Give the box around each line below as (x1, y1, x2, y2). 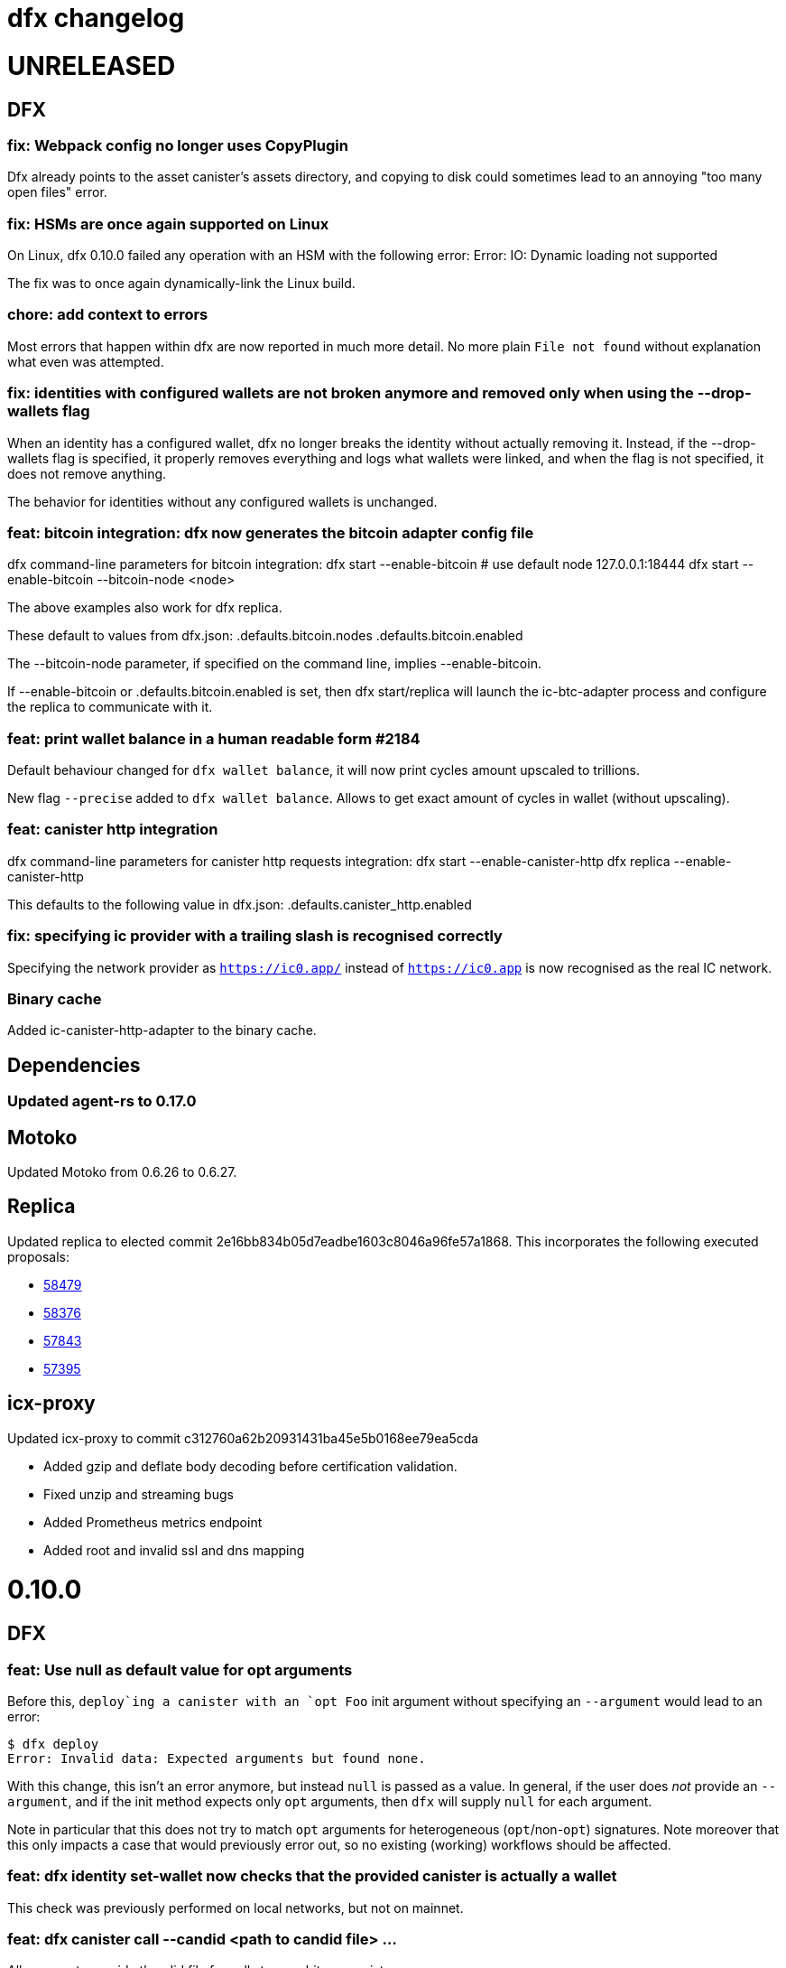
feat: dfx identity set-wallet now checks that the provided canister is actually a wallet (7, 1867, 617, 1886)
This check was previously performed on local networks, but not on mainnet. (7, 1899, 464, 1916)
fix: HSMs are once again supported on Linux (7, 214, 329, 233)
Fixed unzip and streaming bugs (43, 1486, 234, 1502)
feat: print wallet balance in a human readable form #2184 (7, 729, 421, 748)
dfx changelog (7, 3, 185, 33)
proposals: (7, 1248, 70, 1264)
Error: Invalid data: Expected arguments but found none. (7, 1750, 426, 1766)
